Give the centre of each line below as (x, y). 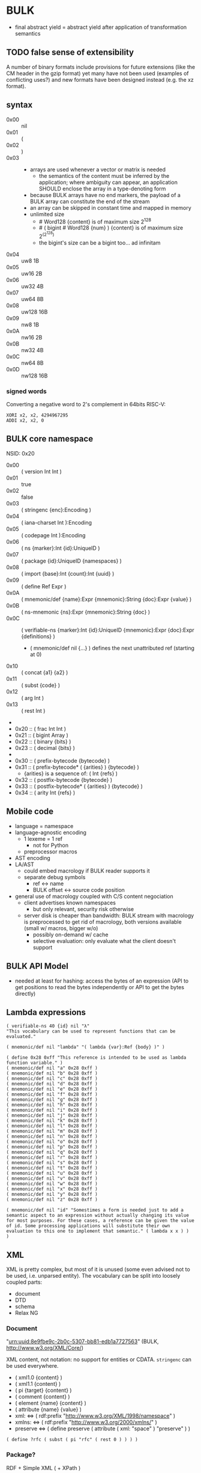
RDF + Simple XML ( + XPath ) (43, 1468)
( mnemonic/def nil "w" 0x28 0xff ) (52, 1184)
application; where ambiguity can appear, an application (108, 182)
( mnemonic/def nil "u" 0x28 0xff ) (52, 1173)
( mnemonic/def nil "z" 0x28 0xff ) (52, 1200)
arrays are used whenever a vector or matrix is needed (98, 169)
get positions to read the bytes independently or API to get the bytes (100, 987)
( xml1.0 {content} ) (39, 1377)
